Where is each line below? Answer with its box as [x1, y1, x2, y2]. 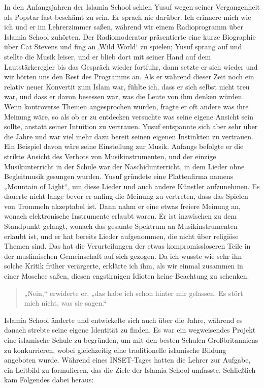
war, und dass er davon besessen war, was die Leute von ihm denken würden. [4, 91, 244, 102]
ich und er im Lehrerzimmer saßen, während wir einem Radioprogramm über [4, 21, 243, 32]
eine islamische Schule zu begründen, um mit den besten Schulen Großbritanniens [4, 335, 258, 345]
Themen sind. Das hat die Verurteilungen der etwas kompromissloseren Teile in [4, 241, 251, 251]
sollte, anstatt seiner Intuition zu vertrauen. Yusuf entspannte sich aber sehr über [4, 121, 258, 132]
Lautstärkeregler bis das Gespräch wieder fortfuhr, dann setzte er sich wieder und [4, 61, 258, 72]
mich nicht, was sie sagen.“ [24, 297, 107, 308]
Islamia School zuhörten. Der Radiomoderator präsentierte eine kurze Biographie [4, 31, 256, 42]
